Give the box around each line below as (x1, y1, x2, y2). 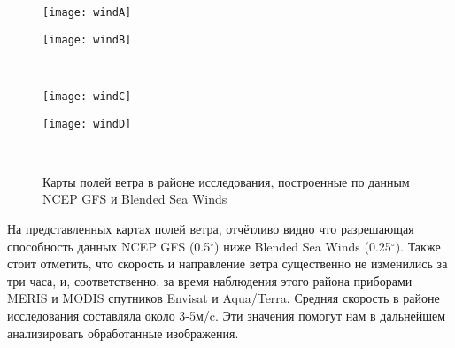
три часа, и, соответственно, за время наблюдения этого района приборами (7, 271, 413, 290)
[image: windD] (42, 117, 132, 130)
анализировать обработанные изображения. (7, 323, 239, 342)
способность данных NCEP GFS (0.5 (7, 236, 211, 255)
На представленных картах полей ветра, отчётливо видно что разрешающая (7, 220, 414, 237)
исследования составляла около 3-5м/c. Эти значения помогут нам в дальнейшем (7, 305, 446, 324)
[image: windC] (42, 89, 132, 103)
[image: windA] (42, 6, 132, 19)
